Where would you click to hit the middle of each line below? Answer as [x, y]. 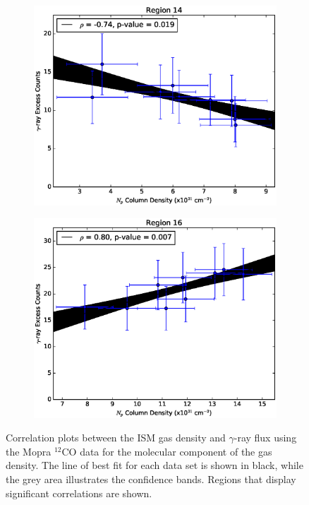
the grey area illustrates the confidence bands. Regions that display [151, 479]
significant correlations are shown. [79, 493]
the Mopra [29, 451]
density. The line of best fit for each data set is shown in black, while [154, 465]
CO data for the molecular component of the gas [167, 451]
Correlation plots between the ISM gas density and [116, 438]
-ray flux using [265, 438]
